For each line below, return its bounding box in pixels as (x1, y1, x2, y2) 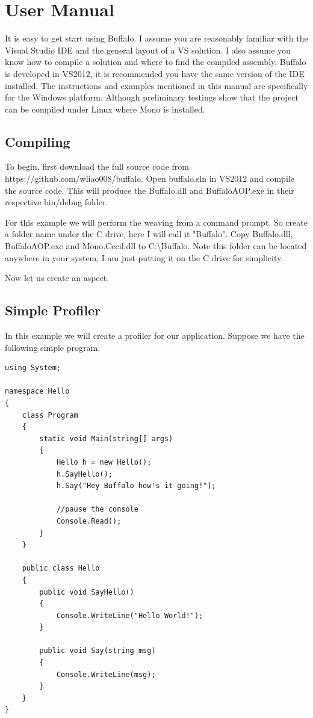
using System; (5, 364, 61, 373)
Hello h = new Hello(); (56, 457, 152, 466)
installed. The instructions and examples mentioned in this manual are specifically (5, 79, 308, 91)
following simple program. (5, 341, 101, 353)
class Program (22, 410, 78, 419)
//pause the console (56, 505, 138, 514)
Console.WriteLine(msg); (56, 670, 156, 679)
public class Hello (22, 564, 100, 573)
